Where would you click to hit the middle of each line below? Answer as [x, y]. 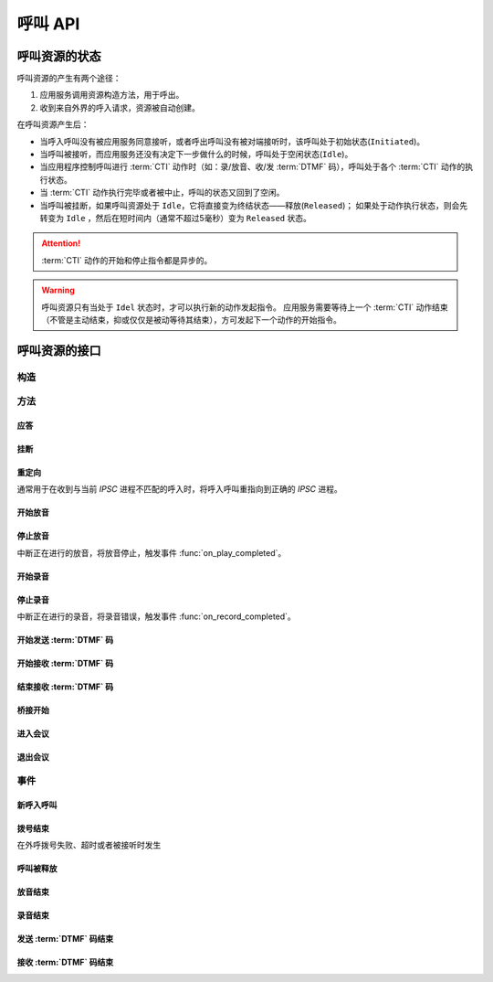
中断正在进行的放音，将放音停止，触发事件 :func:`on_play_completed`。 [152, 552]
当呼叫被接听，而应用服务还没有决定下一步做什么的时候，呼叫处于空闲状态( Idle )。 [196, 155]
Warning [58, 290]
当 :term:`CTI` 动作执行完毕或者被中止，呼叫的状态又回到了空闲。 [162, 193]
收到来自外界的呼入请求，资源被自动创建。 [120, 107]
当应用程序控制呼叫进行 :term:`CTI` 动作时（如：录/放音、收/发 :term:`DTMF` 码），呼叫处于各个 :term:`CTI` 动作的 [252, 167]
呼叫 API [48, 24]
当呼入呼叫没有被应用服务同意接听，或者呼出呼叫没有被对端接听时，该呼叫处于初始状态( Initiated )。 [232, 141]
